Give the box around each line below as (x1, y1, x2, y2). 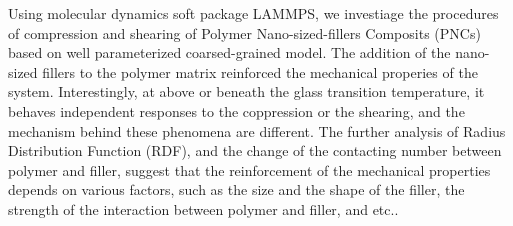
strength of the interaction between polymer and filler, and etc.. (8, 198, 399, 219)
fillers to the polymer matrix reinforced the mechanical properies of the (42, 61, 478, 82)
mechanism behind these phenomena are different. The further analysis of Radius (8, 120, 506, 141)
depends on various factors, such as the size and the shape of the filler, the (8, 179, 465, 200)
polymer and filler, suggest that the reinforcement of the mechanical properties (8, 159, 491, 180)
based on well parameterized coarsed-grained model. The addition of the (8, 42, 451, 63)
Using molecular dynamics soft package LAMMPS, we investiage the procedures (8, 3, 499, 23)
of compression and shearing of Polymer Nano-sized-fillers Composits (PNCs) (8, 22, 481, 43)
